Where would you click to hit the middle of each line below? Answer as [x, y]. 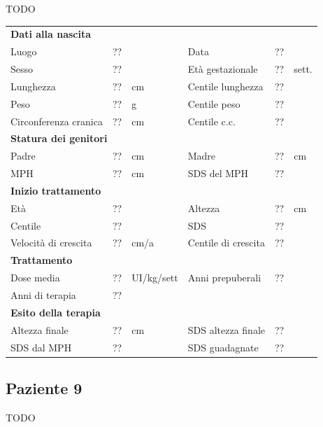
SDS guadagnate [223, 347]
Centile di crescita [226, 243]
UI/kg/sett [155, 278]
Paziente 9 [44, 388]
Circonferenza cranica [57, 121]
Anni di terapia [43, 295]
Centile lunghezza [225, 86]
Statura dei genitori [59, 138]
